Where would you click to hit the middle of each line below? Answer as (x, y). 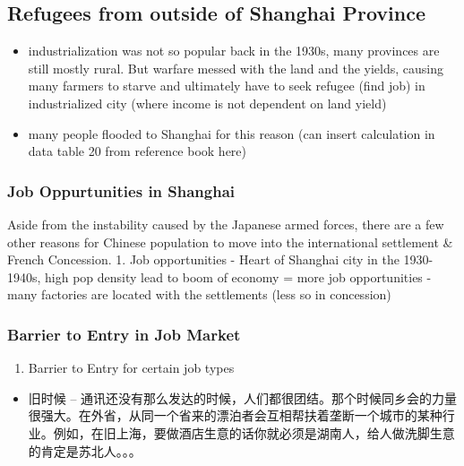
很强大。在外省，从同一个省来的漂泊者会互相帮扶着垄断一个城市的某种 (235, 415)
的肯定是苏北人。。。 (85, 450)
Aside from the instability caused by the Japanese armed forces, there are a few (226, 224)
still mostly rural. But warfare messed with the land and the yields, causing (236, 68)
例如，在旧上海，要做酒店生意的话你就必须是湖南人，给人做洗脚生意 (254, 432)
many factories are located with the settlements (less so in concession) (199, 294)
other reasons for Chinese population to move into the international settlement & (230, 242)
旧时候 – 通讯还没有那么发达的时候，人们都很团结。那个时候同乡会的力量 (243, 397)
